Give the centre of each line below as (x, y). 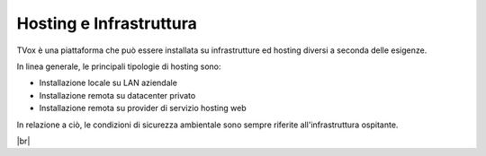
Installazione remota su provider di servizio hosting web (143, 108)
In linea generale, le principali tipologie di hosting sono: (119, 66)
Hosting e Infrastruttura (107, 23)
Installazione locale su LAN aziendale (108, 83)
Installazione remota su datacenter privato (117, 95)
